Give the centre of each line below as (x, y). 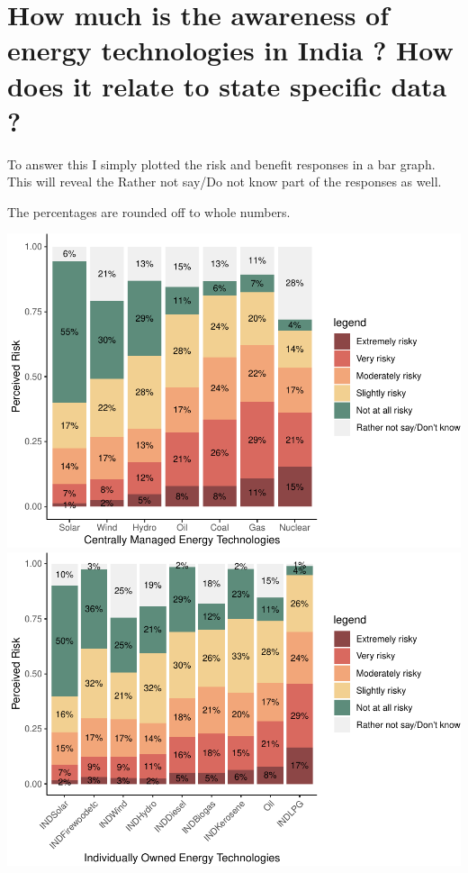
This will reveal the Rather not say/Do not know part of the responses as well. (225, 182)
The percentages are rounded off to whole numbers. (149, 211)
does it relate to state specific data (227, 85)
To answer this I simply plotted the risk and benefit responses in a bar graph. (221, 164)
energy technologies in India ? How (230, 50)
